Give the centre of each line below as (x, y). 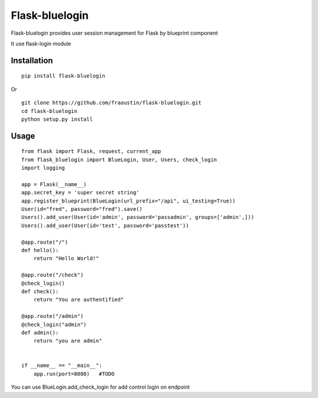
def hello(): (40, 250)
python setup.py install (57, 119)
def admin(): (40, 332)
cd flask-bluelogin (49, 111)
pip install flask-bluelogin (63, 76)
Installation (32, 60)
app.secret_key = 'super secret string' (80, 193)
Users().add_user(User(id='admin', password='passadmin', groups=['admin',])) (138, 217)
